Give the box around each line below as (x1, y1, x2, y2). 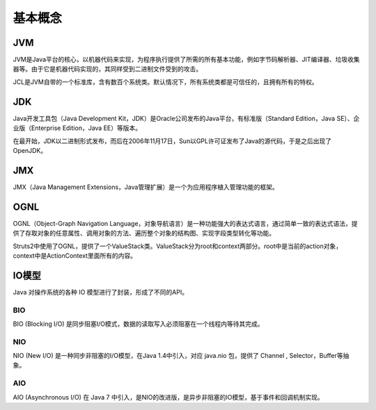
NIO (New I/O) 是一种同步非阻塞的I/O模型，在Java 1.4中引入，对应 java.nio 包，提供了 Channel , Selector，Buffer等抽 (13, 352, 350, 360)
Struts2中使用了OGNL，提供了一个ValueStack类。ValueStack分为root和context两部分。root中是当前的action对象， (13, 242, 343, 250)
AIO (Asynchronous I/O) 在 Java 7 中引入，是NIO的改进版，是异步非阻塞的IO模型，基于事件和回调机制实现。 (13, 393, 324, 401)
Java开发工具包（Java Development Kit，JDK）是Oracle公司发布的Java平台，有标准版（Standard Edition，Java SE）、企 (13, 114, 360, 122)
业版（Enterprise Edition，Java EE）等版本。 (13, 124, 142, 132)
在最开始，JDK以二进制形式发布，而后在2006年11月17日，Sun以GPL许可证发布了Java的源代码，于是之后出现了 (13, 136, 332, 145)
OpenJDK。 (13, 146, 47, 154)
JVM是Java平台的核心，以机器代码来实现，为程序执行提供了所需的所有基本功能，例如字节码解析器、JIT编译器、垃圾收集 (13, 56, 360, 64)
